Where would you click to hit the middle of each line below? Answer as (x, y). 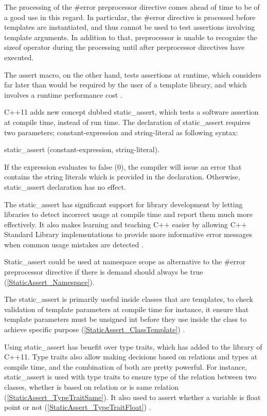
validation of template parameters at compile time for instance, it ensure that (127, 309)
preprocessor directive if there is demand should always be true (104, 272)
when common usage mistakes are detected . (74, 244)
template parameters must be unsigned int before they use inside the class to (126, 319)
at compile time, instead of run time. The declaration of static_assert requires (127, 122)
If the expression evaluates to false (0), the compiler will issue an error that (123, 166)
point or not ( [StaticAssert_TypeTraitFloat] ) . (78, 407)
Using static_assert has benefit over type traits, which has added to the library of (133, 346)
